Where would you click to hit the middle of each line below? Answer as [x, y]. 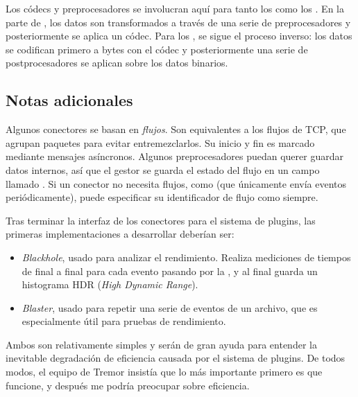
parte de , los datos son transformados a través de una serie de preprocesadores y [178, 22]
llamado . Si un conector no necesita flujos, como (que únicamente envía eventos [176, 183]
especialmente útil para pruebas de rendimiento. [124, 321]
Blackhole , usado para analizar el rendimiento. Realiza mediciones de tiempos [186, 257]
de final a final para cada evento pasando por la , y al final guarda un [170, 271]
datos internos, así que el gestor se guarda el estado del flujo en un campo [163, 169]
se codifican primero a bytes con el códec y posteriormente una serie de [157, 49]
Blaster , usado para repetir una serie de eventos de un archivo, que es [170, 307]
